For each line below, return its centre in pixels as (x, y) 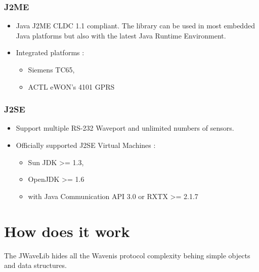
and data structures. (35, 265)
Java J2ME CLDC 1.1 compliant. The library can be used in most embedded (135, 26)
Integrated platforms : (50, 52)
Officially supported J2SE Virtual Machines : (86, 145)
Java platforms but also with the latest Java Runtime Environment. (121, 35)
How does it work (67, 231)
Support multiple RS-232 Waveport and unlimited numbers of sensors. (125, 128)
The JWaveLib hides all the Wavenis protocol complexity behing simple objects (127, 255)
